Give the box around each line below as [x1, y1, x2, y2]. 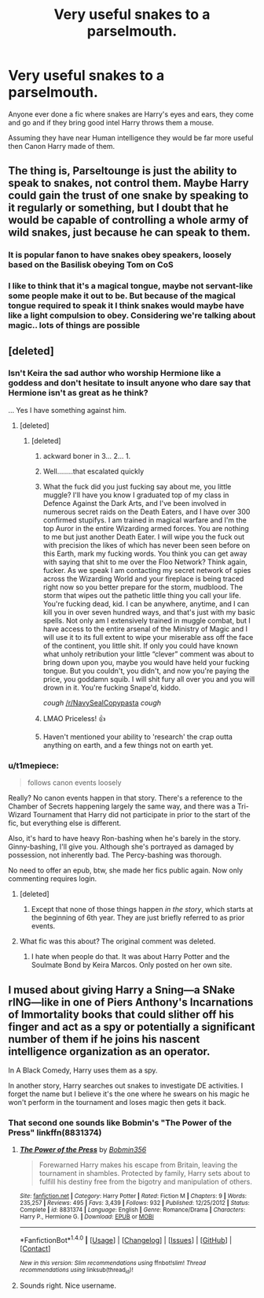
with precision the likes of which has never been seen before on [42, 540, 251, 549]
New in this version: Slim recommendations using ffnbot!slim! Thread [19, 1259, 207, 1266]
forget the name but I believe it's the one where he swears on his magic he [8, 1089, 250, 1099]
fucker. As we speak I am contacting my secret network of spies [42, 565, 251, 575]
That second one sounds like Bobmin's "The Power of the [8, 1117, 232, 1128]
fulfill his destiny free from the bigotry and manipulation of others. [38, 1177, 253, 1187]
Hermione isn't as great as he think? [8, 388, 149, 399]
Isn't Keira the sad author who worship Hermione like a [8, 368, 222, 379]
